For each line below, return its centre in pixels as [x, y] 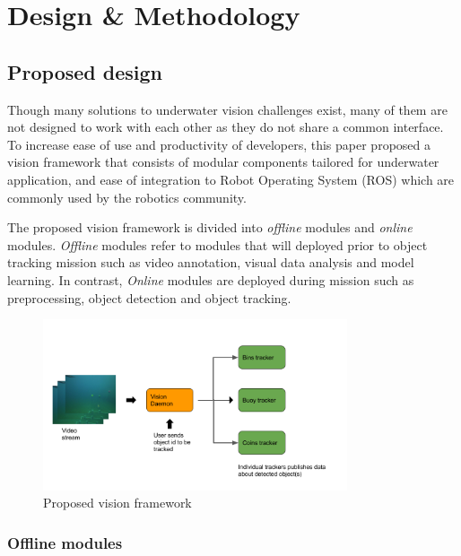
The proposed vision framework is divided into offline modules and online [210, 227]
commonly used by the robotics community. [127, 197]
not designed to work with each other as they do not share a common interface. [226, 127]
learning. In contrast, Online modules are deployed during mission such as [211, 279]
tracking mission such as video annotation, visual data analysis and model [211, 262]
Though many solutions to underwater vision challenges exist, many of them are [227, 109]
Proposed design [85, 71]
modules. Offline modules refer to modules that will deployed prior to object [217, 244]
